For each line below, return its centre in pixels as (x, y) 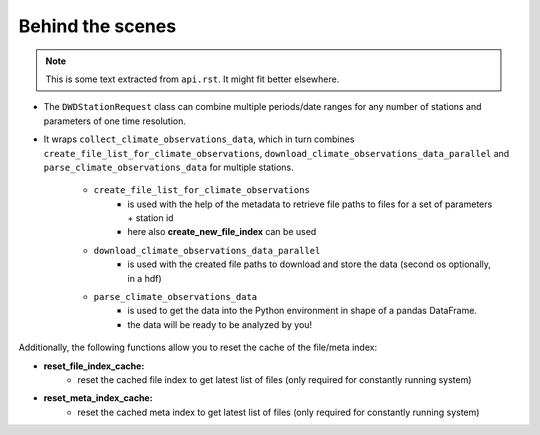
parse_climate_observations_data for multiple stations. (168, 167)
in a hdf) (144, 278)
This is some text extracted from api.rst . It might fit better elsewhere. (192, 79)
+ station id (150, 218)
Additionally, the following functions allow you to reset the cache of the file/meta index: (198, 347)
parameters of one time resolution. (115, 121)
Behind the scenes (97, 26)
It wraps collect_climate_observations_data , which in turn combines (199, 139)
